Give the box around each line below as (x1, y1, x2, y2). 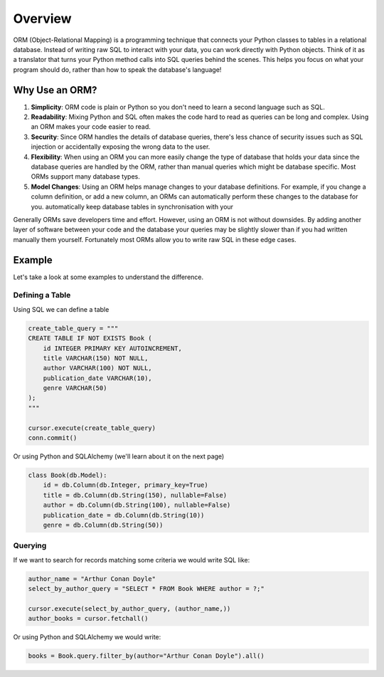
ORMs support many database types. (31, 172, 140, 181)
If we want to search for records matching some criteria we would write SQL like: (13, 555, 250, 564)
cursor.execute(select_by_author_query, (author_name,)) (28, 604, 231, 612)
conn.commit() (28, 434, 78, 442)
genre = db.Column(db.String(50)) (43, 520, 164, 529)
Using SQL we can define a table (13, 305, 110, 313)
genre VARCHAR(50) (43, 384, 107, 392)
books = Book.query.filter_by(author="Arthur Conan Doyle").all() (28, 652, 265, 660)
